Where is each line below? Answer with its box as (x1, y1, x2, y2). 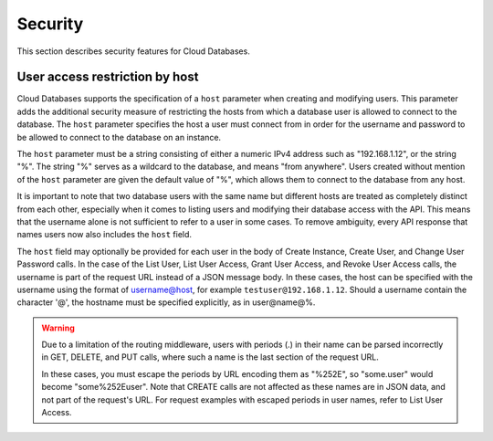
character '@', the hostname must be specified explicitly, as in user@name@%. (16, 297, 316, 308)
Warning (41, 322, 75, 333)
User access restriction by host (16, 69, 199, 85)
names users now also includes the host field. (16, 229, 192, 240)
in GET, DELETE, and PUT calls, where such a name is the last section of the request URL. (41, 352, 379, 362)
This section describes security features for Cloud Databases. (16, 46, 250, 57)
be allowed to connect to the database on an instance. (16, 131, 222, 142)
